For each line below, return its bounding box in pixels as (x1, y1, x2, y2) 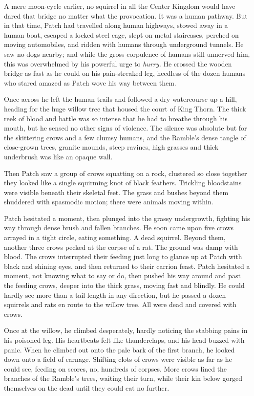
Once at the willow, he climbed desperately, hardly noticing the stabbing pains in (4, 325, 248, 335)
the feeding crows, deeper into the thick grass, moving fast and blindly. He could (4, 280, 245, 290)
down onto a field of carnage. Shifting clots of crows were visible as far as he (4, 354, 232, 364)
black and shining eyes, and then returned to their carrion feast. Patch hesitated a (4, 261, 250, 271)
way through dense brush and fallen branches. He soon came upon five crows (4, 222, 233, 233)
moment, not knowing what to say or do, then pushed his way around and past (4, 270, 241, 281)
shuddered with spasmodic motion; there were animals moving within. (4, 197, 213, 207)
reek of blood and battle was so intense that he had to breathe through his (4, 113, 228, 123)
